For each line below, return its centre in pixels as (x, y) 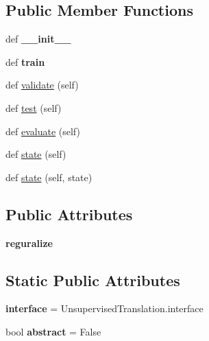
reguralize (29, 243)
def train (25, 61)
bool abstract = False (53, 331)
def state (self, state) (49, 177)
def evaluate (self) (43, 131)
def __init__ (38, 39)
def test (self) (34, 107)
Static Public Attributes (93, 280)
